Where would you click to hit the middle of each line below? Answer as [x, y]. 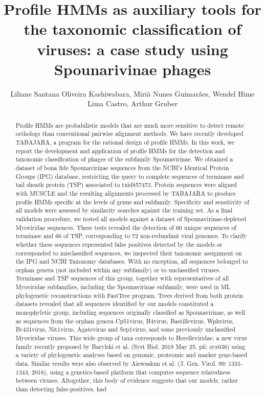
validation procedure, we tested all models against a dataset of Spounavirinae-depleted [131, 218]
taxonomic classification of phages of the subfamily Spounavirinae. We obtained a [124, 159]
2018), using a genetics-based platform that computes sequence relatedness [131, 372]
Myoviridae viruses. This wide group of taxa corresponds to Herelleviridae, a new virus [131, 338]
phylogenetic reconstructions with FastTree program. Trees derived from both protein [129, 295]
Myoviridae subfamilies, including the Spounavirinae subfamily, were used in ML [123, 287]
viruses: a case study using [132, 49]
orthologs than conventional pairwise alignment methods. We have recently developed [129, 134]
